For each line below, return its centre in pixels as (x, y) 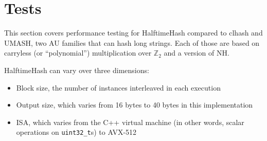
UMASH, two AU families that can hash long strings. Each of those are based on (132, 42)
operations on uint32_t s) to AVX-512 (76, 132)
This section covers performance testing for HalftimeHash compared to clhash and (133, 33)
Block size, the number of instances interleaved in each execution (118, 87)
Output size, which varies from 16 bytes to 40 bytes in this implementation (135, 105)
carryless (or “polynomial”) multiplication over (78, 53)
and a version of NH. (197, 53)
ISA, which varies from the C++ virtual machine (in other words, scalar (130, 122)
